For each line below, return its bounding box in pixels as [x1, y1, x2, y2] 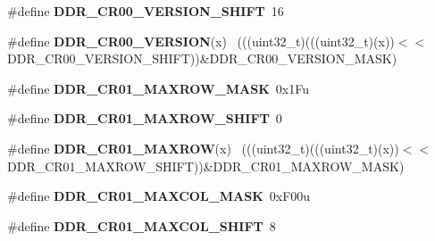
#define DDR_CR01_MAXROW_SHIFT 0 [7, 109, 282, 128]
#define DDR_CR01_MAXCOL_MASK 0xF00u [7, 187, 311, 205]
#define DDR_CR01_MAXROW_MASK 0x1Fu [7, 79, 309, 97]
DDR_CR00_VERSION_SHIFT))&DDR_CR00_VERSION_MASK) [7, 49, 397, 68]
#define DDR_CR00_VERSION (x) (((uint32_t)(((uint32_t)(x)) [7, 31, 395, 50]
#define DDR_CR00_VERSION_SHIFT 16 [7, 2, 284, 20]
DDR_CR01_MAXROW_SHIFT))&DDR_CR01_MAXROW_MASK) [7, 156, 405, 175]
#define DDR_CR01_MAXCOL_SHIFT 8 [7, 216, 276, 235]
